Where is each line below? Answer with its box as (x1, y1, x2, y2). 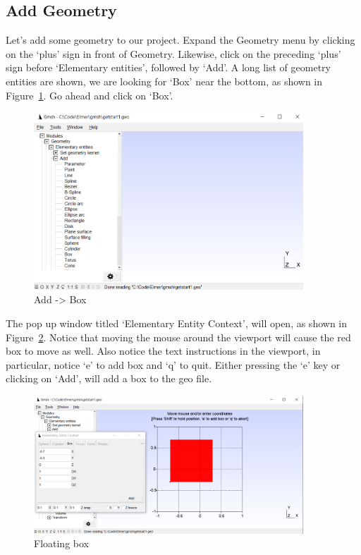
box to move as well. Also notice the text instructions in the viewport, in (6, 343, 321, 358)
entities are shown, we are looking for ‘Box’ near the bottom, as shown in (6, 73, 323, 88)
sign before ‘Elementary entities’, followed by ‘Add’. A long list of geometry (6, 60, 331, 75)
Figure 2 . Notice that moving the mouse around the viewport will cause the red (6, 329, 351, 344)
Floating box (34, 536, 89, 551)
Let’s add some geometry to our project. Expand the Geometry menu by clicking (6, 32, 355, 47)
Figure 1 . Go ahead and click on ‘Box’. (6, 87, 173, 102)
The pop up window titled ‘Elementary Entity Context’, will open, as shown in (6, 315, 348, 330)
